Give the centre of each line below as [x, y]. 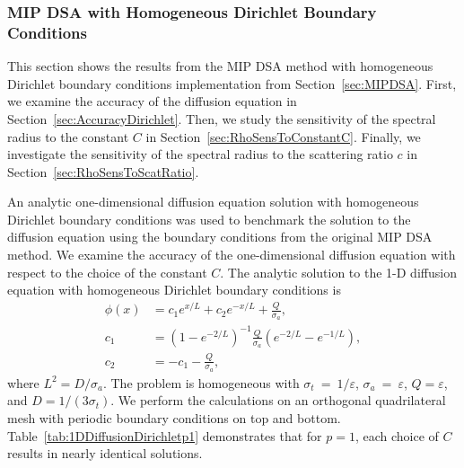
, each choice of [397, 435]
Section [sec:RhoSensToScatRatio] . [103, 171]
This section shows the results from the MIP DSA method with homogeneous [220, 66]
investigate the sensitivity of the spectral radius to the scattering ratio [200, 154]
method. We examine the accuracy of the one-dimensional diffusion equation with [232, 255]
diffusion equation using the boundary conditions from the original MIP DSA [220, 237]
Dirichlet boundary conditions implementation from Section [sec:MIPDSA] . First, [232, 83]
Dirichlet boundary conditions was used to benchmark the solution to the [209, 219]
